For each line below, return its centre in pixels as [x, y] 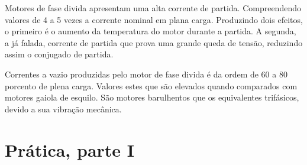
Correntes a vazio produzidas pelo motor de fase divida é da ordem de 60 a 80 [146, 74]
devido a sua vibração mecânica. [63, 109]
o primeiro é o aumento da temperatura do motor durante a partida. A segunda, [151, 31]
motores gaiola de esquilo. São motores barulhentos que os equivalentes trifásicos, [152, 97]
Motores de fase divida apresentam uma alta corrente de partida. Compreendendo [153, 8]
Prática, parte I [70, 149]
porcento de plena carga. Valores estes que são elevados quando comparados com [151, 85]
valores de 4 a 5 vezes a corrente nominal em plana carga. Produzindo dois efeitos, [154, 19]
